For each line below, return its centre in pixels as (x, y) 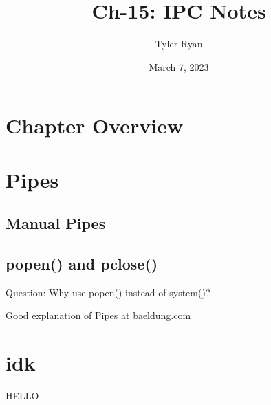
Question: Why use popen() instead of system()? (108, 292)
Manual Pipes (56, 223)
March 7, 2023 (179, 66)
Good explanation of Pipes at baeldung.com (98, 315)
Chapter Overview (95, 125)
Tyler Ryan (179, 44)
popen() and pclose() (82, 264)
